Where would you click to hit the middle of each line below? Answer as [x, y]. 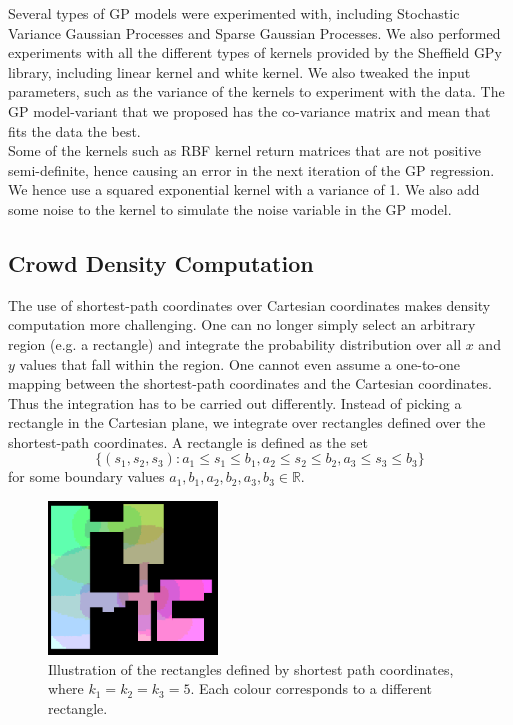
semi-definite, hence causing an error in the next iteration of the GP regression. [251, 169]
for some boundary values [86, 476]
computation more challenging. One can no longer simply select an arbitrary [242, 324]
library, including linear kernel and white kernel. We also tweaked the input [239, 71]
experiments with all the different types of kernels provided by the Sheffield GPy [255, 52]
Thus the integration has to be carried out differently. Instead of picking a [235, 402]
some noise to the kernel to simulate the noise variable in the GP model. [230, 208]
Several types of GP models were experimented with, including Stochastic [234, 13]
